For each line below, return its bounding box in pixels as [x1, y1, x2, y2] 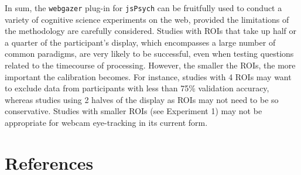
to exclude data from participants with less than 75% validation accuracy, [5, 82, 269, 94]
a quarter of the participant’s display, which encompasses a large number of [5, 36, 276, 48]
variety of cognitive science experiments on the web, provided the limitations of [5, 13, 289, 25]
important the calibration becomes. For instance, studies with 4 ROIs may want [5, 70, 292, 83]
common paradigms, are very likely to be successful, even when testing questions [5, 47, 294, 60]
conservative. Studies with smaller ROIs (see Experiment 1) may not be [5, 105, 262, 117]
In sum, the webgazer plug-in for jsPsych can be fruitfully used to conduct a [5, 2, 282, 13]
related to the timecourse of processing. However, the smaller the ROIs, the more [5, 59, 296, 71]
